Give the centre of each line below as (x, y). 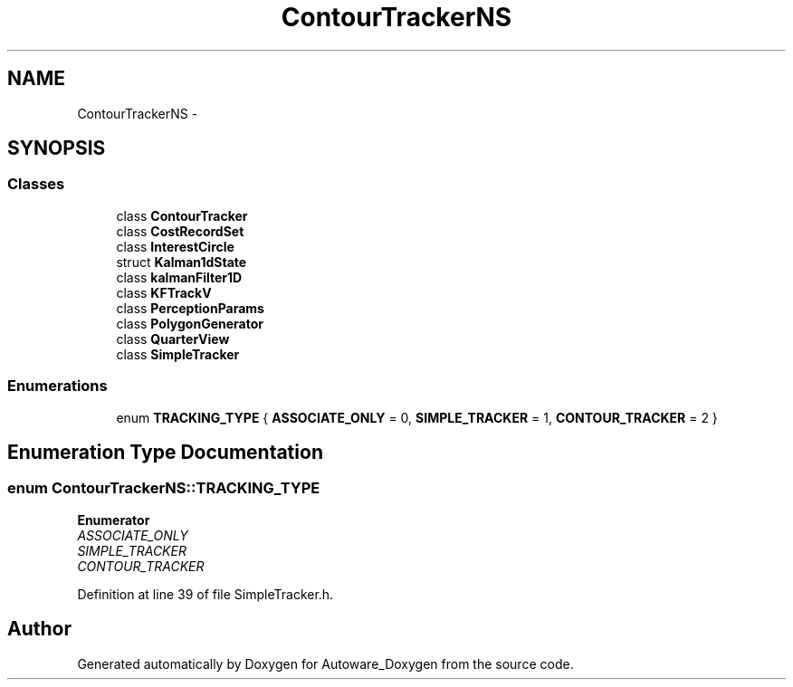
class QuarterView (173, 339)
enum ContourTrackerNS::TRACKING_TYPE (164, 488)
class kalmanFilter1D (179, 277)
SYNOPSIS (57, 148)
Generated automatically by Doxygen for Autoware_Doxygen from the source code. (325, 663)
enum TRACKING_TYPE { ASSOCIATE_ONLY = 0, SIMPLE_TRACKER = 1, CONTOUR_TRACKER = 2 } (417, 417)
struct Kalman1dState (182, 262)
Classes (36, 184)
